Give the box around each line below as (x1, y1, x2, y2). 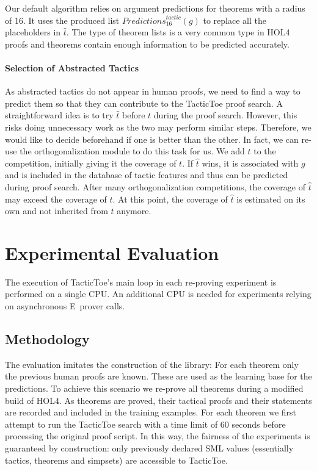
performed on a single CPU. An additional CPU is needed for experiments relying (5, 287, 312, 300)
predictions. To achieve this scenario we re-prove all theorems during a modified (5, 382, 304, 394)
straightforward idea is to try (5, 109, 114, 121)
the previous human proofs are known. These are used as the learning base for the (5, 370, 312, 383)
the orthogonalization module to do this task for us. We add (20, 145, 245, 157)
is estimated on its (236, 192, 305, 205)
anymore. (117, 204, 151, 217)
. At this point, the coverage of (112, 192, 228, 205)
